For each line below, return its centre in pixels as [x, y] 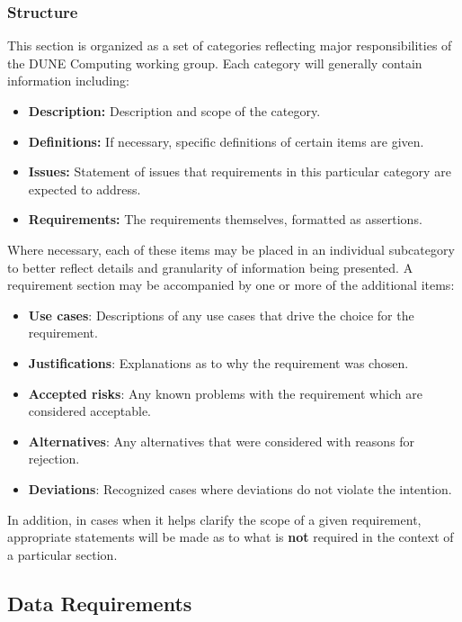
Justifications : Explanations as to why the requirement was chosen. [218, 362]
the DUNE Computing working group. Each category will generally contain [215, 63]
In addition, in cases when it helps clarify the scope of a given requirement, [214, 519]
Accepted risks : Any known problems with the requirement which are [225, 393]
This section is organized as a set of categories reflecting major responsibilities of [230, 45]
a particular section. [62, 554]
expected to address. [84, 189]
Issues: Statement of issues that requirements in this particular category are [240, 171]
